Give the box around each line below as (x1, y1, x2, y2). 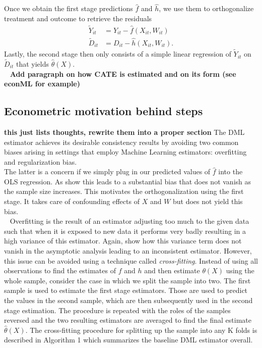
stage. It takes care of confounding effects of (4, 196, 140, 207)
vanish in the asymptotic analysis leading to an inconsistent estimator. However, (4, 245, 252, 256)
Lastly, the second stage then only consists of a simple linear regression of (4, 48, 231, 59)
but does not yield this (173, 196, 243, 207)
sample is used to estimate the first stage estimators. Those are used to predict (4, 285, 248, 295)
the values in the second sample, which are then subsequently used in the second (4, 295, 253, 306)
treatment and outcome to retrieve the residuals (4, 13, 152, 23)
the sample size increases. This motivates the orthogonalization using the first (4, 186, 244, 196)
